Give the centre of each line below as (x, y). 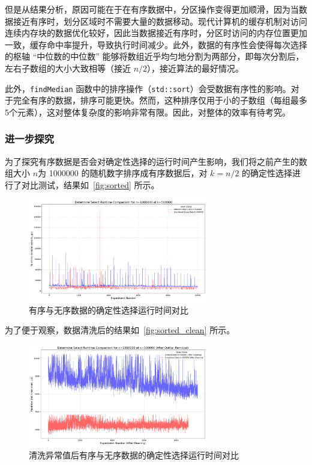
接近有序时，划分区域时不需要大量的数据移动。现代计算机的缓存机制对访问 (160, 21)
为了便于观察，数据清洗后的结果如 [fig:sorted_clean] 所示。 (120, 330)
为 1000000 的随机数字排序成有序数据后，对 (123, 173)
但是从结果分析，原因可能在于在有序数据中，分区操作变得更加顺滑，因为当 (152, 9)
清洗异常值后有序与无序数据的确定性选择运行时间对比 (134, 454)
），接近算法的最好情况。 (196, 68)
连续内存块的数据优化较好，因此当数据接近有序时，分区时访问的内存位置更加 (156, 33)
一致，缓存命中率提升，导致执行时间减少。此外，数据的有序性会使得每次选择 (156, 44)
